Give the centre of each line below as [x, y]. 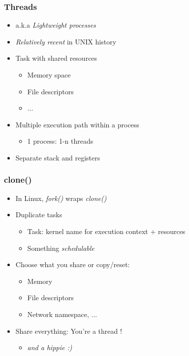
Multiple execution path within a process [77, 124]
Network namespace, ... [62, 314]
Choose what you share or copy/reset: [73, 264]
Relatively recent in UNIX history [66, 41]
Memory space [49, 75]
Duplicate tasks [39, 215]
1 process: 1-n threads [60, 141]
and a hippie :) [50, 347]
